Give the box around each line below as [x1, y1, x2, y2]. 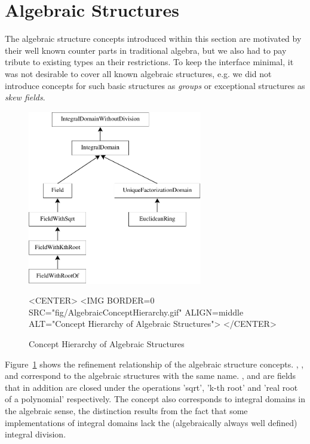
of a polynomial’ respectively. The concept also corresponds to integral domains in [5, 393, 305, 405]
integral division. [5, 428, 66, 440]
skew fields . [5, 91, 45, 103]
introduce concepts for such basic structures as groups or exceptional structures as [5, 79, 305, 91]
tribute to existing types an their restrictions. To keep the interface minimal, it [5, 56, 294, 68]
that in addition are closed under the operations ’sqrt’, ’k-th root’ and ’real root [5, 381, 298, 393]
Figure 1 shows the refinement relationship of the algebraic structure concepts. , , [5, 357, 304, 370]
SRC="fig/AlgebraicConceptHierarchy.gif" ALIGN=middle [29, 305, 244, 318]
